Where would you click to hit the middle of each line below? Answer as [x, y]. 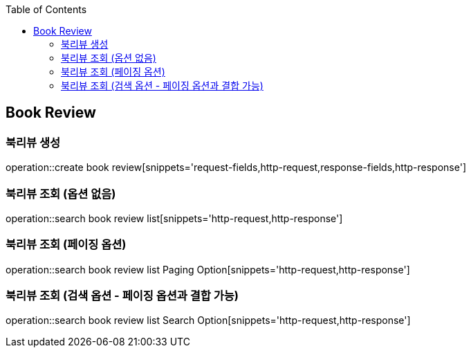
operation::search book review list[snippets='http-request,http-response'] [174, 218]
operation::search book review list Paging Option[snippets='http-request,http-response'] [208, 269]
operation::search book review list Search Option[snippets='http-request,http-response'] [208, 320]
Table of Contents [46, 9]
